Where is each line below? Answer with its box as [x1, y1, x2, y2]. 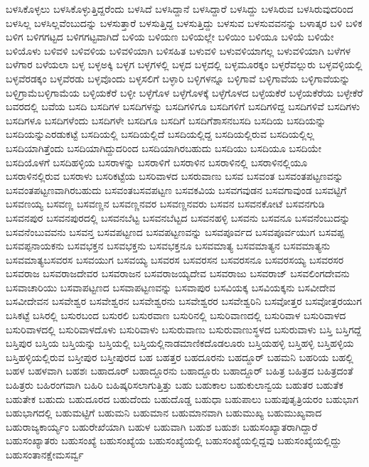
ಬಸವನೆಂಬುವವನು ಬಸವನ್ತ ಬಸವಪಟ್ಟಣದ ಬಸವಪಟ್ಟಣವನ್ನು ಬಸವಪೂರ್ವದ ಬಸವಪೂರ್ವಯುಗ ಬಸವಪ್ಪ [6, 224, 344, 239]
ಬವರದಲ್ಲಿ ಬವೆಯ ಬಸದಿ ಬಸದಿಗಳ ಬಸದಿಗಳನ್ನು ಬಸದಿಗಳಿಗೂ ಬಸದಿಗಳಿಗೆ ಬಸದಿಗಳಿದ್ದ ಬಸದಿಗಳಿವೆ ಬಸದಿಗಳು [6, 99, 360, 114]
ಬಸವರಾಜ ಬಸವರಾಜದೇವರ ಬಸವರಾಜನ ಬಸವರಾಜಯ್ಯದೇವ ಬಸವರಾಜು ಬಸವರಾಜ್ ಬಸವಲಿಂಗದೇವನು [6, 266, 350, 281]
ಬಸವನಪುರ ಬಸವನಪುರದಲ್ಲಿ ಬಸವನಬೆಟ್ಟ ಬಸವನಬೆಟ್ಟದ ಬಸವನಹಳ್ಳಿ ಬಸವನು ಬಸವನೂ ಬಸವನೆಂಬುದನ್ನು [6, 210, 351, 225]
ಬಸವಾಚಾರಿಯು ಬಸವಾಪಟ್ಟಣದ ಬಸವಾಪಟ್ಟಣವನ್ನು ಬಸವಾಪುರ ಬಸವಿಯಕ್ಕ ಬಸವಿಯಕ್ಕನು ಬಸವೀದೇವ [6, 279, 336, 294]
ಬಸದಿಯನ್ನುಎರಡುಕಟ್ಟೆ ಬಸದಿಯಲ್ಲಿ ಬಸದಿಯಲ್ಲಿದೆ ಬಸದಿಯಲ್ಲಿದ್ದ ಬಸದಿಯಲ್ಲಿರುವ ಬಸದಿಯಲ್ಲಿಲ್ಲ [6, 127, 314, 141]
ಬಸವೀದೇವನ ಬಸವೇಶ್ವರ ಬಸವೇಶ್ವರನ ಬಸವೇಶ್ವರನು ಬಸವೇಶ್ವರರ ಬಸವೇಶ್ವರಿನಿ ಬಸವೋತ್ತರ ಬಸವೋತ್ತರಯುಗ [6, 294, 362, 308]
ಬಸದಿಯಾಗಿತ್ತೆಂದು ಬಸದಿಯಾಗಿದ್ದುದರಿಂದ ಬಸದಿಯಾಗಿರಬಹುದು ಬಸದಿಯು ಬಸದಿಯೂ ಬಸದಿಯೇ [6, 140, 322, 155]
